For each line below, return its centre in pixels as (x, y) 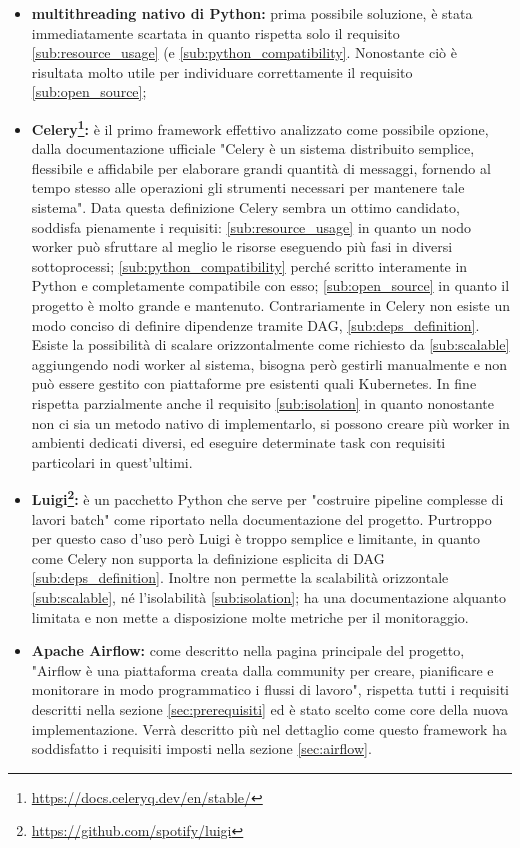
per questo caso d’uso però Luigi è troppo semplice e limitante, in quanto (256, 538)
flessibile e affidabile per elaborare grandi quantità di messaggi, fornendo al (261, 167)
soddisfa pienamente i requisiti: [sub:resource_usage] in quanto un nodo (251, 226)
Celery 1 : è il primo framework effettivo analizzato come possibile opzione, (260, 127)
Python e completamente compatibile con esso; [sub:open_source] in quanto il (270, 285)
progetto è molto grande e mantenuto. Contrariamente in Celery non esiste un (271, 304)
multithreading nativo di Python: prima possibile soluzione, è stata (252, 13)
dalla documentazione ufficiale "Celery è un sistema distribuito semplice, (253, 148)
